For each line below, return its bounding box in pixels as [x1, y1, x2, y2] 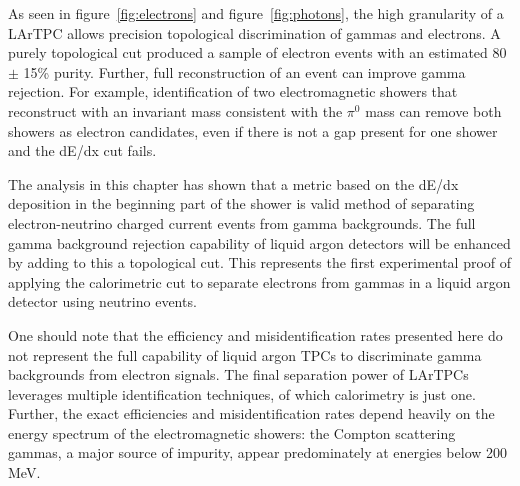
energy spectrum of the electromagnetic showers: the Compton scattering [8, 422, 456, 443]
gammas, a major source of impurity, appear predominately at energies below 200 [8, 442, 508, 463]
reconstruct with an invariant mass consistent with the [8, 100, 343, 121]
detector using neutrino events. [8, 291, 197, 312]
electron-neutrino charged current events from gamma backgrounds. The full [8, 212, 476, 233]
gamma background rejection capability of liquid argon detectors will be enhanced [8, 232, 511, 253]
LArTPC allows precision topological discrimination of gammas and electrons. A [8, 22, 501, 43]
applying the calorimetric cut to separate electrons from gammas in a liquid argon [8, 271, 511, 292]
